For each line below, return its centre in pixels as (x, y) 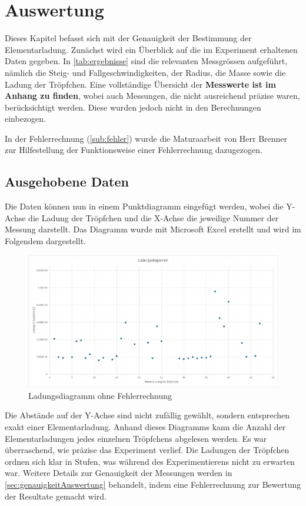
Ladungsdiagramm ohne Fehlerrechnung (100, 395)
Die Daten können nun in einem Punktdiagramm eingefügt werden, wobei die (144, 206)
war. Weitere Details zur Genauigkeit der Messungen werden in (119, 473)
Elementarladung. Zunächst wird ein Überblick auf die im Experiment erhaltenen (151, 49)
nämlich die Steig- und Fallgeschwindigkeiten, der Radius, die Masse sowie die (145, 72)
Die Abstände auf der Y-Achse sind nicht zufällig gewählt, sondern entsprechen (147, 415)
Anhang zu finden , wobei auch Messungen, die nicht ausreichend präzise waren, (152, 96)
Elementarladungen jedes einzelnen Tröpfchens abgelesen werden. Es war (136, 438)
